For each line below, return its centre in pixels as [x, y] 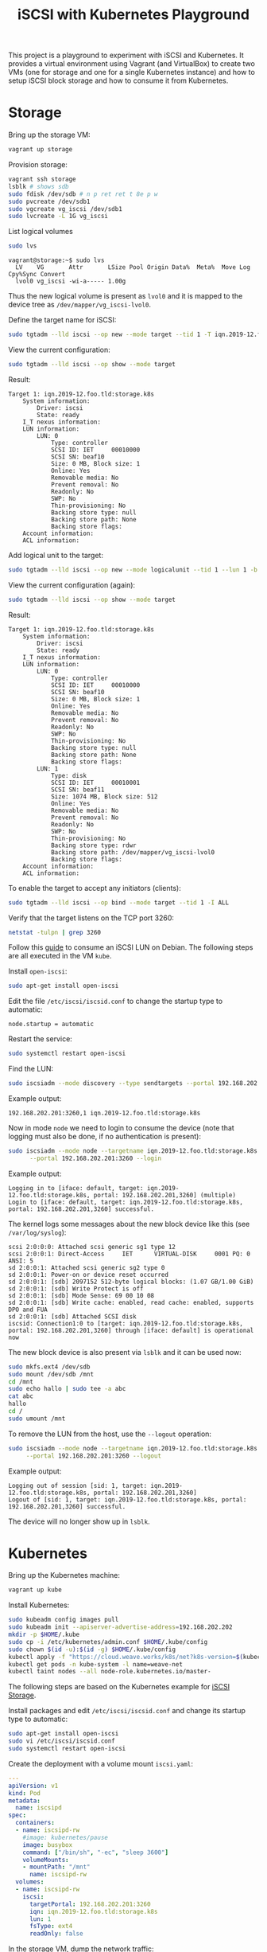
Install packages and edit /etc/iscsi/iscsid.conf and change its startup [127, 1711]
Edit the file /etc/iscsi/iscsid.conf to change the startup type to [116, 1001]
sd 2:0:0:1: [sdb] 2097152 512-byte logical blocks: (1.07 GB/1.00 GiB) [131, 1282]
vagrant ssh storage [43, 179]
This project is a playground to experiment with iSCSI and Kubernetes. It [126, 55]
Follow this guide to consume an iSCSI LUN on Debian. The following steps [131, 947]
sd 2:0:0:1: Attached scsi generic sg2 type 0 [87, 1267]
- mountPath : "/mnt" [56, 1867]
